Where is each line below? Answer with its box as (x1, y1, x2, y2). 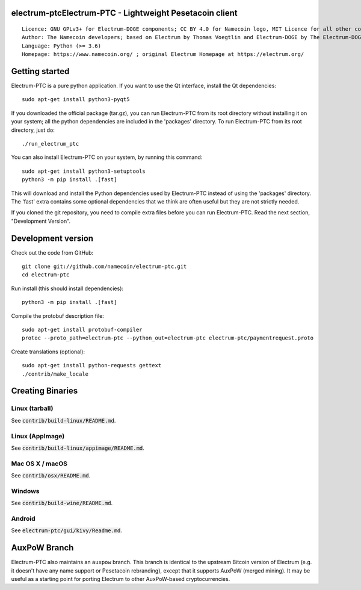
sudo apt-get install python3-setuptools (22, 167, 146, 175)
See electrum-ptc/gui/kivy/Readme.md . (11, 527, 123, 534)
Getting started (11, 66, 70, 76)
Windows (11, 486, 40, 495)
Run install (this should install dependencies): (11, 285, 123, 292)
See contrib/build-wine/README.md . (11, 500, 113, 507)
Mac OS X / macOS (11, 459, 67, 468)
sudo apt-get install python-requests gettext (22, 362, 162, 369)
